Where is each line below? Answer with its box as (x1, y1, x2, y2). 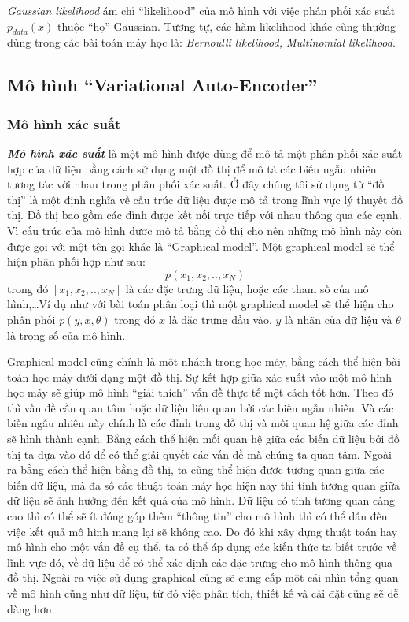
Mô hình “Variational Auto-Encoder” (7, 73, 318, 97)
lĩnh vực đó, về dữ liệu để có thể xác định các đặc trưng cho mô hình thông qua (7, 553, 393, 570)
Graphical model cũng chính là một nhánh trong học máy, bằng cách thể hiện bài (7, 353, 400, 370)
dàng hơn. (7, 600, 55, 616)
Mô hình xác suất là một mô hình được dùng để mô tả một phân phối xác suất (7, 144, 403, 161)
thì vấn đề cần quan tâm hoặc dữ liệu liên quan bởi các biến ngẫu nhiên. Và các (7, 399, 394, 415)
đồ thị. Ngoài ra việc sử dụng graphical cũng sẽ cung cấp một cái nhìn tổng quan (7, 569, 399, 586)
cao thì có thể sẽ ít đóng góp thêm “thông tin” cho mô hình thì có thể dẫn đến (7, 508, 388, 524)
